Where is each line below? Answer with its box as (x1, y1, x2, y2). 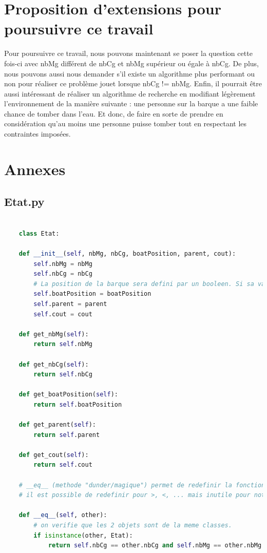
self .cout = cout (33, 310, 92, 318)
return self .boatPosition (33, 401, 122, 408)
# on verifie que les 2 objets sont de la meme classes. (33, 522, 232, 529)
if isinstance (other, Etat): (33, 531, 133, 539)
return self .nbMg (33, 340, 92, 348)
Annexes (4, 158, 66, 179)
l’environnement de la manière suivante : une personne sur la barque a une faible (4, 98, 258, 109)
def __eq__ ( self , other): (18, 511, 107, 519)
